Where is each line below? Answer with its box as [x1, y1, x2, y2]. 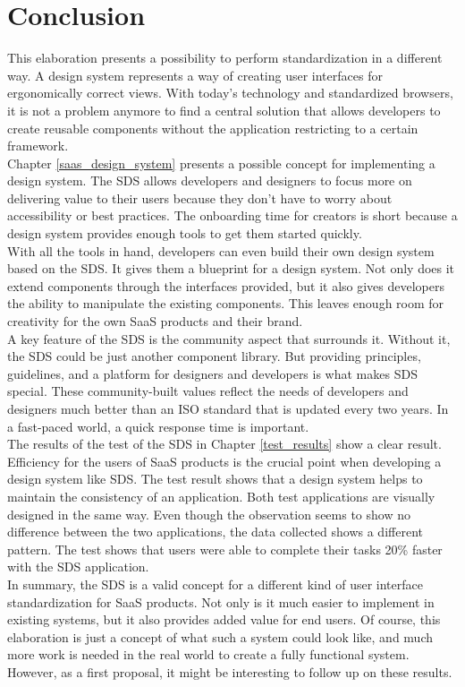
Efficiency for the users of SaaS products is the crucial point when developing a [7, 451, 442, 470]
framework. [7, 136, 69, 155]
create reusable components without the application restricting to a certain [7, 118, 418, 137]
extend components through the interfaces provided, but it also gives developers [7, 276, 444, 295]
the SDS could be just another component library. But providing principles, [7, 347, 421, 365]
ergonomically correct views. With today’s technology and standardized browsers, [7, 83, 453, 102]
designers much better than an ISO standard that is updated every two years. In [7, 399, 449, 417]
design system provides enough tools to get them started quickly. [7, 224, 362, 243]
